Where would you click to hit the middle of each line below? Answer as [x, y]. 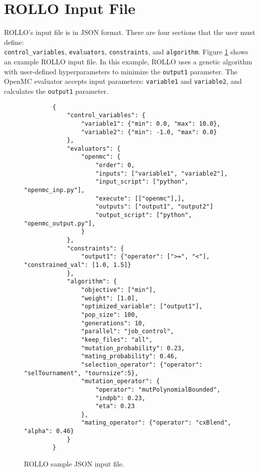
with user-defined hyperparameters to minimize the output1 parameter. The [121, 71]
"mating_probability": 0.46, [129, 356]
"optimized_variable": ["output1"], [142, 307]
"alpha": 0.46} [49, 431]
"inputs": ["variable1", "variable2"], [162, 173]
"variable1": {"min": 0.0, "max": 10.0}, [151, 123]
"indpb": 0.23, [121, 398]
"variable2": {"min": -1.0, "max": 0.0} [149, 132]
